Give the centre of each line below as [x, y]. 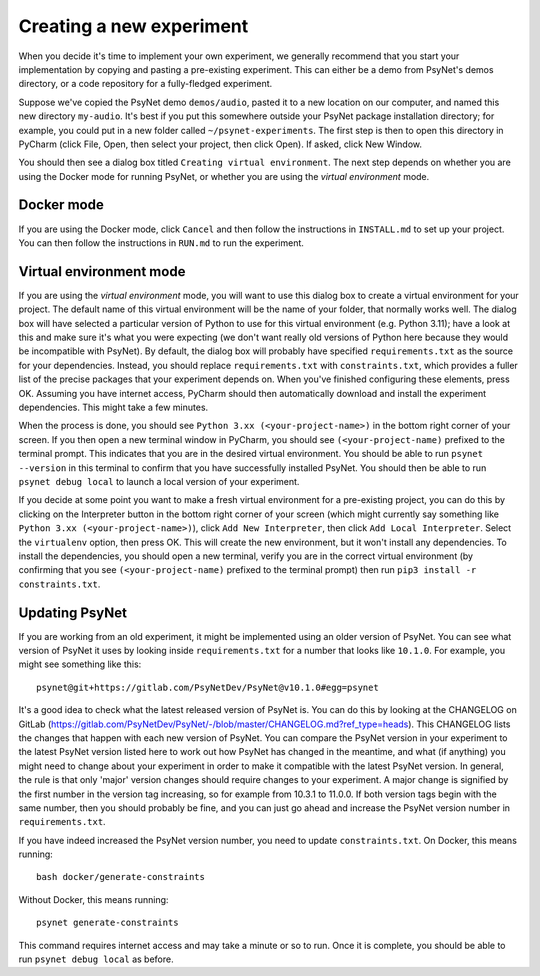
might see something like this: [80, 664]
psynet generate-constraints [107, 923]
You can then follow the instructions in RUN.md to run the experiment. [161, 242]
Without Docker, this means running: [93, 899]
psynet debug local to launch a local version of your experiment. [159, 481]
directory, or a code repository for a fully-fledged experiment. [145, 84]
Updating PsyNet [73, 612]
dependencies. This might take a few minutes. [113, 407]
